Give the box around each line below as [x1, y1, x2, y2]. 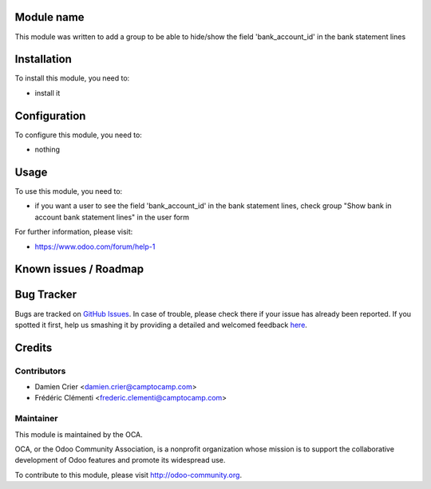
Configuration [14, 108, 86, 123]
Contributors [14, 365, 66, 377]
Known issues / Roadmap [14, 262, 144, 276]
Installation [14, 53, 72, 66]
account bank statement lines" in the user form [34, 212, 190, 222]
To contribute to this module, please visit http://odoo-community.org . [14, 470, 243, 479]
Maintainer [14, 413, 58, 424]
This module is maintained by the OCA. [14, 429, 143, 439]
